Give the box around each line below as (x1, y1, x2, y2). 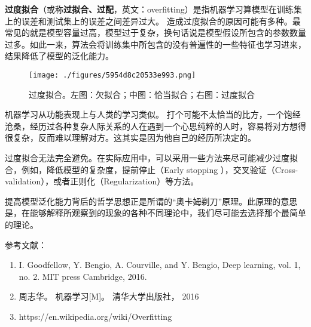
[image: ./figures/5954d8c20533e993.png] (29, 70, 196, 79)
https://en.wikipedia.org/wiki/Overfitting (19, 310, 172, 322)
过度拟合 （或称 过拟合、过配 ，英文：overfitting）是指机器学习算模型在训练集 (5, 3, 302, 15)
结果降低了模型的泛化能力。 (5, 50, 114, 62)
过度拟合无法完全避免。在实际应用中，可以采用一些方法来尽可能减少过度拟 (5, 152, 298, 163)
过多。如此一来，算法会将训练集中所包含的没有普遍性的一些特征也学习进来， (5, 38, 306, 50)
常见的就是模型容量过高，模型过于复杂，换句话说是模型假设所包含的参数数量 (5, 26, 306, 39)
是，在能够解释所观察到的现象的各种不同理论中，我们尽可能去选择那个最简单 (5, 206, 306, 219)
